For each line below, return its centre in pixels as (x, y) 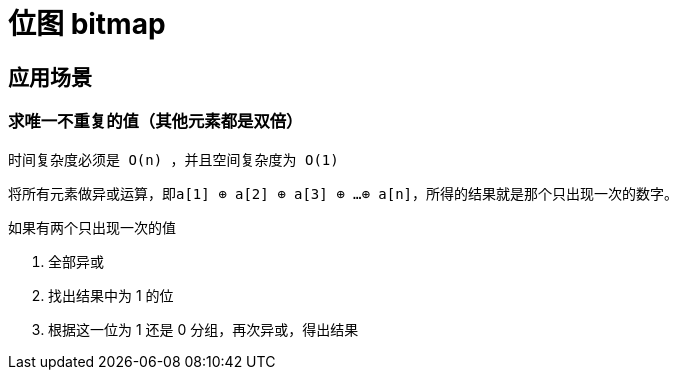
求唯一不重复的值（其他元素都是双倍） (155, 121)
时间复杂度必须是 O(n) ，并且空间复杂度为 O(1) (173, 159)
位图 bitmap (87, 24)
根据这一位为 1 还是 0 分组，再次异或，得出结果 (203, 329)
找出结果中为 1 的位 (111, 295)
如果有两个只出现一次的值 (92, 227)
